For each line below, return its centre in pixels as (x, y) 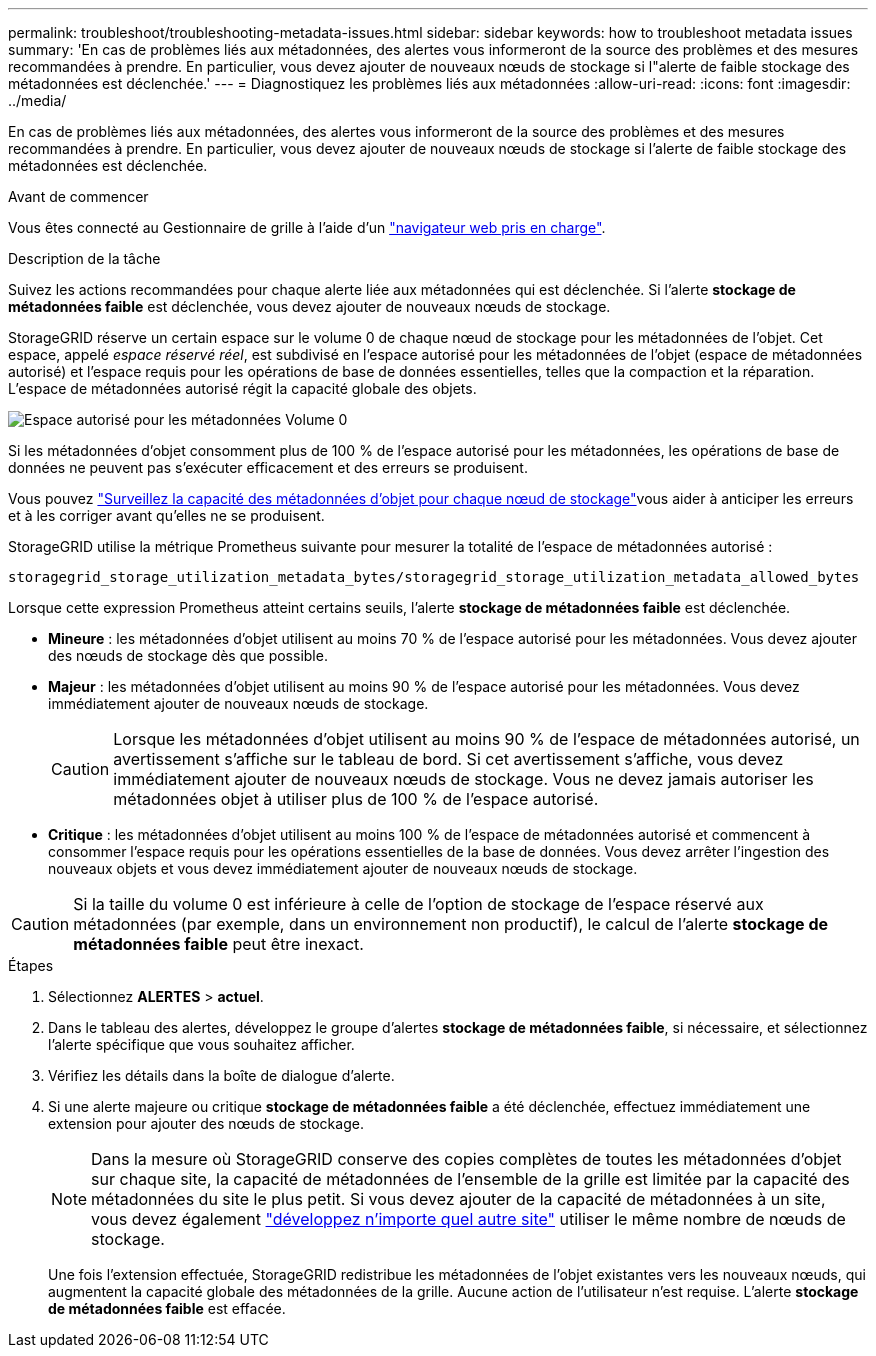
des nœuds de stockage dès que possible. (188, 655)
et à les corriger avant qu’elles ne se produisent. (166, 515)
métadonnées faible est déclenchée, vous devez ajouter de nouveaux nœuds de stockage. (309, 306)
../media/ (37, 100)
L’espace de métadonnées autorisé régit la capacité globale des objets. (242, 388)
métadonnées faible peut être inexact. (218, 944)
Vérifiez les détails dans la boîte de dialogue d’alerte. (221, 1075)
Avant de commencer (78, 196)
